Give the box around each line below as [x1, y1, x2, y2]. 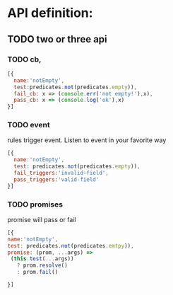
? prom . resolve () [16, 262, 68, 270]
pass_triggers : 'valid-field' [13, 175, 100, 183]
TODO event [7, 120, 51, 130]
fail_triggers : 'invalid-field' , [13, 170, 109, 177]
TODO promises [7, 199, 64, 209]
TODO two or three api [7, 33, 107, 45]
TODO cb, [7, 54, 42, 64]
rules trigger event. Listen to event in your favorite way [7, 136, 167, 144]
